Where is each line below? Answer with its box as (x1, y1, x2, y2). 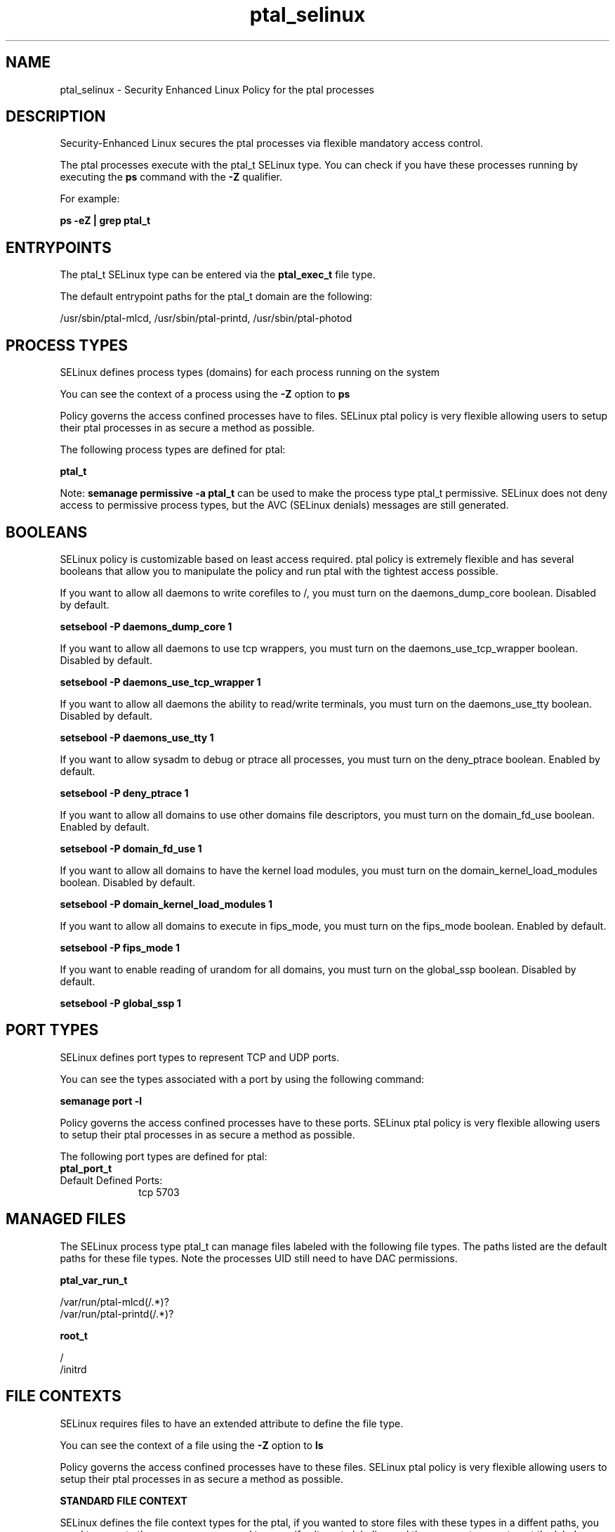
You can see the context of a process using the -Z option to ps (60, 388, 350, 401)
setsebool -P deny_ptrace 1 (60, 786, 189, 799)
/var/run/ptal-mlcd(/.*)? (60, 1295, 169, 1308)
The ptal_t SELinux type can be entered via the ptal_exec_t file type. (60, 268, 376, 281)
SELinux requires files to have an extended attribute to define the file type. (60, 1417, 404, 1429)
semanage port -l (60, 1094, 142, 1107)
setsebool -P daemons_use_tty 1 (60, 731, 214, 744)
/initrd (60, 1363, 87, 1375)
